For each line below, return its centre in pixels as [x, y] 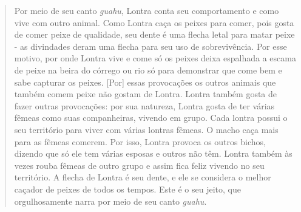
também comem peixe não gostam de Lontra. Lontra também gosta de [146, 94]
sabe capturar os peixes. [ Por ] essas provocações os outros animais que [145, 82]
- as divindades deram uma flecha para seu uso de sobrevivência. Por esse [150, 46]
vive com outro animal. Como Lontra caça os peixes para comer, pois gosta [154, 22]
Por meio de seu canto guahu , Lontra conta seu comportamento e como [147, 10]
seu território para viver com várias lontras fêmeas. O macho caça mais [146, 129]
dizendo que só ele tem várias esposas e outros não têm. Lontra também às [153, 153]
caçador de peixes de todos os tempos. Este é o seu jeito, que [127, 189]
